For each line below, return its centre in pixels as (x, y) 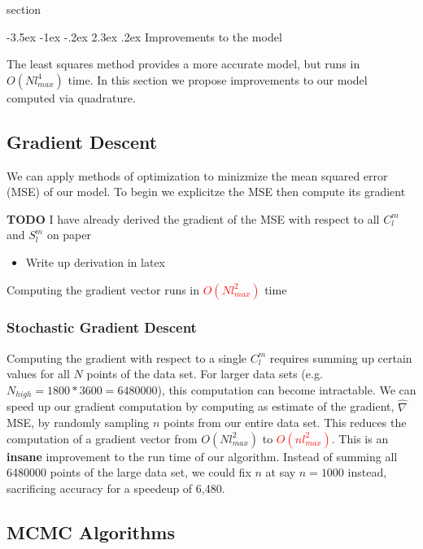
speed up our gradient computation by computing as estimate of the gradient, (201, 406)
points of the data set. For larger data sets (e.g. (205, 374)
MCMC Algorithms (91, 532)
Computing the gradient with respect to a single (127, 357)
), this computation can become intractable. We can (287, 389)
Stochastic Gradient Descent (102, 327)
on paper (69, 235)
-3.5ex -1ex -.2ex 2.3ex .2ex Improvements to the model (144, 36)
